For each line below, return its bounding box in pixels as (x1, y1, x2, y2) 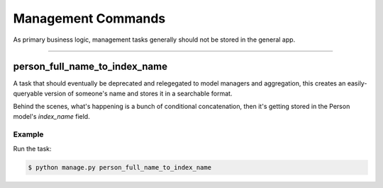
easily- (347, 79, 367, 88)
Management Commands (13, 11, 166, 26)
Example (13, 129, 44, 139)
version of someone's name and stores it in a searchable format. (44, 89, 233, 98)
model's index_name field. (13, 112, 90, 120)
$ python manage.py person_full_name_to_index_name (28, 163, 212, 171)
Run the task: (13, 144, 52, 153)
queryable (13, 89, 43, 98)
